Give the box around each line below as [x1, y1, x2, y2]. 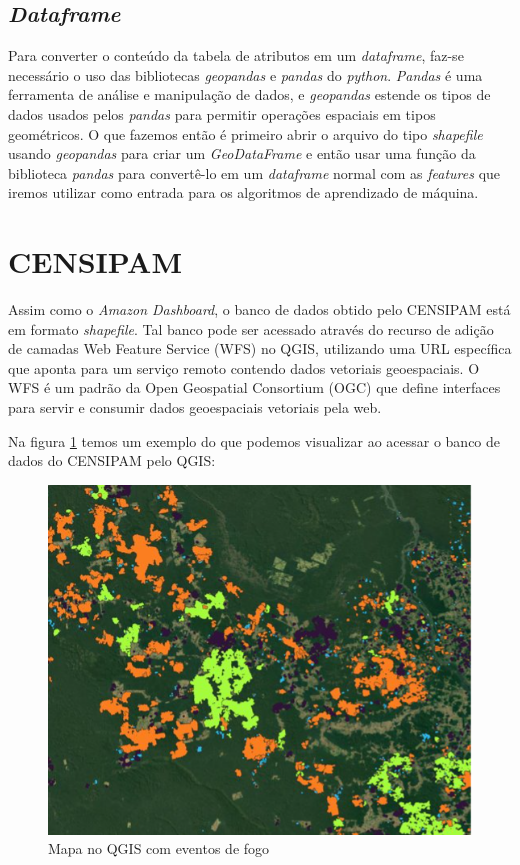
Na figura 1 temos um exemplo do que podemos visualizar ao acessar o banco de [8, 430, 501, 451]
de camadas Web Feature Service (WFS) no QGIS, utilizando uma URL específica [8, 338, 512, 359]
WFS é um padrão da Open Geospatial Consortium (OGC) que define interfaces [8, 377, 501, 398]
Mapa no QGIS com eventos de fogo [48, 838, 270, 859]
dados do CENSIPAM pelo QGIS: [8, 450, 216, 471]
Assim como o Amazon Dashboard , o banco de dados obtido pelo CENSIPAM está [8, 299, 511, 320]
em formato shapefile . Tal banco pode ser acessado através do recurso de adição [8, 318, 494, 339]
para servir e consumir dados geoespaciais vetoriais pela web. [8, 397, 382, 418]
